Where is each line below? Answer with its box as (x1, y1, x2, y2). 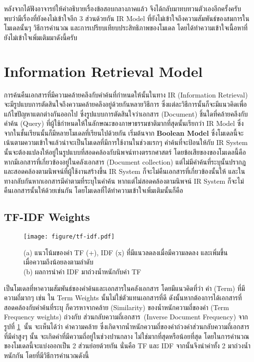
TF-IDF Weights (4, 209, 90, 224)
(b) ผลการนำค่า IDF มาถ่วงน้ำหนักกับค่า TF (23, 266, 141, 277)
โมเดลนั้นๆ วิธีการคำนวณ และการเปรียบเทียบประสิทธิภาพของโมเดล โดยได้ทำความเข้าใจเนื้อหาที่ (4, 23, 248, 33)
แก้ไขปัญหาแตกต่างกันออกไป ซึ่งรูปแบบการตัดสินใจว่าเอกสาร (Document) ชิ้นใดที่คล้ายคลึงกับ (4, 108, 248, 119)
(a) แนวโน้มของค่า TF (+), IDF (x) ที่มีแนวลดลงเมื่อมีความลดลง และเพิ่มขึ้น (23, 247, 228, 257)
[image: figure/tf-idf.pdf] (23, 233, 115, 241)
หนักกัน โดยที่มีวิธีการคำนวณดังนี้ (4, 350, 89, 360)
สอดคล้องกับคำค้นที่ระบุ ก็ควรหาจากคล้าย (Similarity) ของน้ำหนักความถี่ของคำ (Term (4, 302, 230, 312)
